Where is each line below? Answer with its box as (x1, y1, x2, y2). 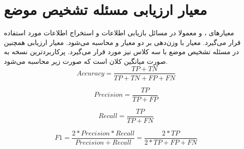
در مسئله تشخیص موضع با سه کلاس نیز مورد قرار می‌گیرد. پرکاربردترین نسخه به (4, 46, 239, 57)
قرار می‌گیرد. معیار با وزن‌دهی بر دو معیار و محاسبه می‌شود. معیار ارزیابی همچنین (4, 37, 241, 47)
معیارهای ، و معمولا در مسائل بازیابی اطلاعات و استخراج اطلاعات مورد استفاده (4, 28, 234, 38)
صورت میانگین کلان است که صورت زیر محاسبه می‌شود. (4, 56, 168, 66)
